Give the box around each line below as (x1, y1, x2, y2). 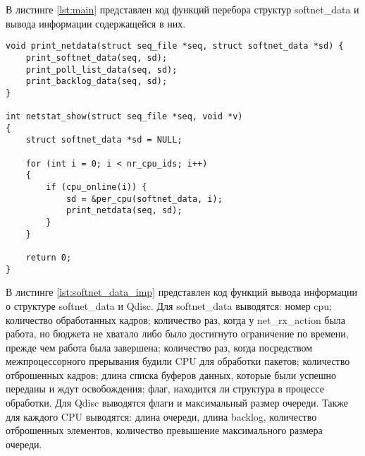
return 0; (25, 253, 72, 263)
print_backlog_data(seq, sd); (25, 76, 168, 87)
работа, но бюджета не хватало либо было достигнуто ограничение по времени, (6, 326, 349, 341)
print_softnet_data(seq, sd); (25, 52, 168, 63)
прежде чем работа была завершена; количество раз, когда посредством (6, 340, 313, 354)
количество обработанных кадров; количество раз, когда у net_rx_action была (6, 312, 346, 327)
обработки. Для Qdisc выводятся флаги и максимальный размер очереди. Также (6, 395, 349, 410)
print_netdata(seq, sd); (66, 205, 182, 216)
